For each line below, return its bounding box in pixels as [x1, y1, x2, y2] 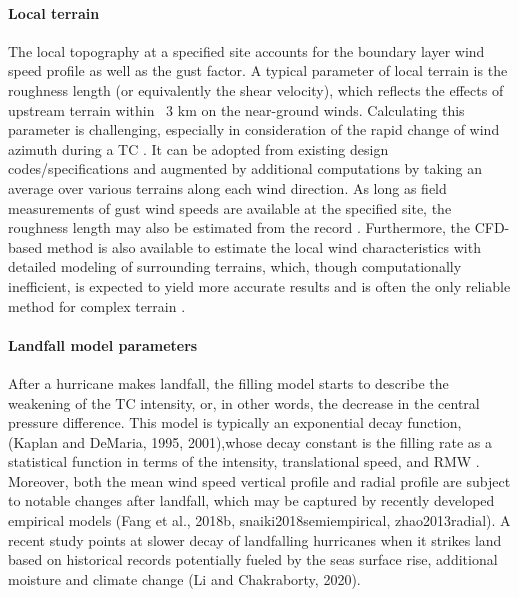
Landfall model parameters [8, 334, 198, 355]
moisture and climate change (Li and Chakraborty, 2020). [8, 568, 361, 589]
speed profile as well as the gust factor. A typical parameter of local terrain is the [8, 60, 508, 81]
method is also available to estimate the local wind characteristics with [46, 236, 481, 257]
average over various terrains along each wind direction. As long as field [8, 177, 447, 198]
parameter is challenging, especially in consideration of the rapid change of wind [8, 119, 500, 140]
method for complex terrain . [8, 295, 186, 316]
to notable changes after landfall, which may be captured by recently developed [8, 490, 495, 511]
